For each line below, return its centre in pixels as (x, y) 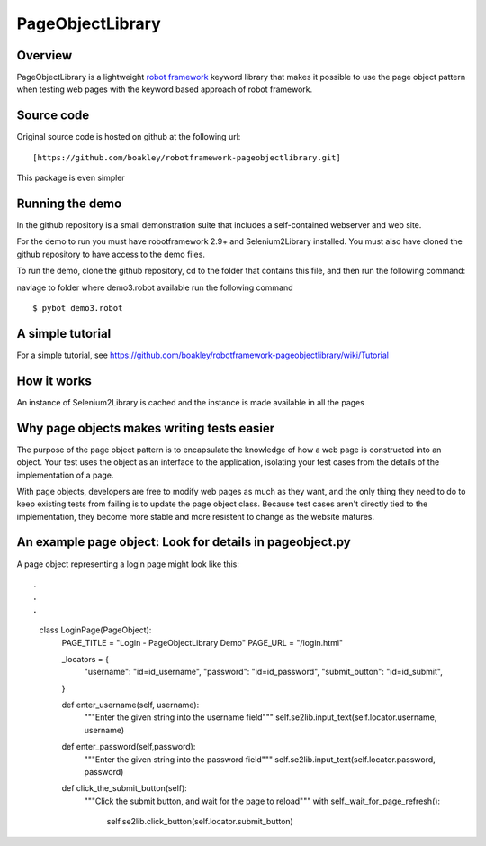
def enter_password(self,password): (129, 747)
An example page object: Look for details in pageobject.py (184, 542)
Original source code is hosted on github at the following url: (129, 137)
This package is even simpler (71, 178)
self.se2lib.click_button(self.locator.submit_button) (200, 822)
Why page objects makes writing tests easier (146, 428)
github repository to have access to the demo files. (111, 254)
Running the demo (69, 203)
